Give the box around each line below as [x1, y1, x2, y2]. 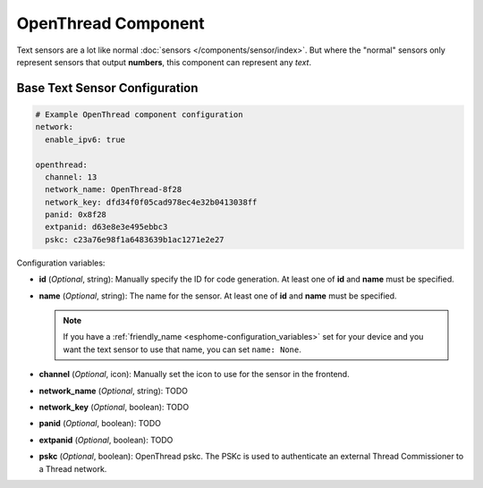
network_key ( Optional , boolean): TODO [38, 401, 190, 412]
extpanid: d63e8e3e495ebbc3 [45, 222, 168, 232]
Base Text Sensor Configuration [16, 80, 199, 96]
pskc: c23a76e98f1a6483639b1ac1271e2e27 [45, 234, 225, 245]
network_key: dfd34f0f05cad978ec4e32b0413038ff [45, 197, 258, 207]
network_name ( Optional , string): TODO [38, 385, 188, 396]
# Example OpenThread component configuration [35, 109, 243, 120]
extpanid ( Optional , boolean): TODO [38, 434, 174, 445]
